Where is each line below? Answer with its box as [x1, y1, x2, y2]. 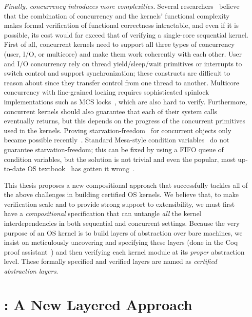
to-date [4, 163, 25, 174]
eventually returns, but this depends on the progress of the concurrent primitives [4, 116, 246, 126]
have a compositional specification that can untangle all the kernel [4, 208, 202, 218]
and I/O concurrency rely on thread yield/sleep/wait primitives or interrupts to [4, 58, 242, 68]
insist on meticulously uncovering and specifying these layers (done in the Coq [4, 237, 238, 247]
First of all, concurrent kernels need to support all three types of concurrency [4, 39, 235, 49]
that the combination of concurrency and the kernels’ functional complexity [4, 10, 230, 20]
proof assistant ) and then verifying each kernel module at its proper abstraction [4, 246, 245, 257]
